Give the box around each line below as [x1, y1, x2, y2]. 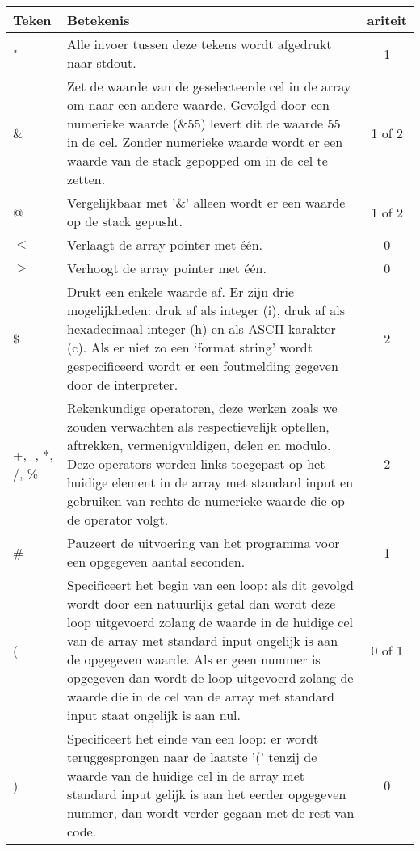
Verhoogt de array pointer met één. [67, 259, 267, 277]
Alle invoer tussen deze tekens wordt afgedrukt [67, 35, 332, 53]
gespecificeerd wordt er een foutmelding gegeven [67, 356, 338, 375]
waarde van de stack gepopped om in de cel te [67, 151, 328, 170]
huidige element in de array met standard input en [67, 473, 354, 491]
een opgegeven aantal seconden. [67, 552, 246, 571]
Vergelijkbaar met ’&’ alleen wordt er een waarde [67, 193, 346, 212]
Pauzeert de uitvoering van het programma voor [67, 533, 340, 552]
